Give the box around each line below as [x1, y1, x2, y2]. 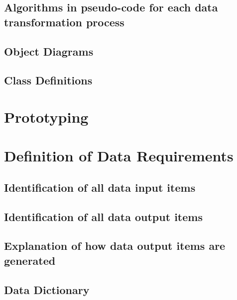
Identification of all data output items [4, 209, 203, 224]
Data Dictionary [4, 282, 90, 297]
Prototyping [4, 106, 89, 127]
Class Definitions [4, 73, 93, 88]
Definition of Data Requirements [4, 146, 234, 166]
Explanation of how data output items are [4, 238, 226, 253]
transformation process [4, 14, 124, 29]
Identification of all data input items [4, 179, 196, 195]
